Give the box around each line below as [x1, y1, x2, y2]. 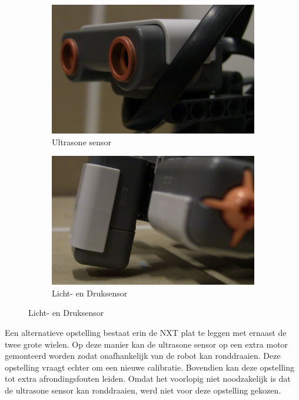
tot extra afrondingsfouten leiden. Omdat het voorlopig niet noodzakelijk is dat [5, 372, 291, 385]
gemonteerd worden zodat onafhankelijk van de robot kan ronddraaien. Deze [5, 349, 281, 362]
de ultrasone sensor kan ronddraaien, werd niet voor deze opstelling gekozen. [5, 384, 281, 396]
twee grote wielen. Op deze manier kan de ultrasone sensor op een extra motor [5, 338, 288, 350]
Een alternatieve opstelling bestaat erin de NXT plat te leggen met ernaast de [5, 326, 287, 339]
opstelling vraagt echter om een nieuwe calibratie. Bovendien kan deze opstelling [5, 361, 294, 373]
